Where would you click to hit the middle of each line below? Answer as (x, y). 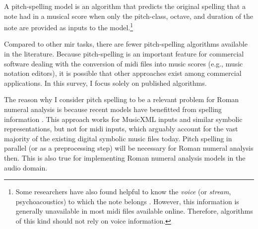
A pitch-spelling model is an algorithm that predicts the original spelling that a (125, 6)
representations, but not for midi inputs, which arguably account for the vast (121, 129)
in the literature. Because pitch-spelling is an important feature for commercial (124, 54)
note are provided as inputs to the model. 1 (69, 27)
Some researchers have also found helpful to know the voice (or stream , (123, 192)
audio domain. (26, 167)
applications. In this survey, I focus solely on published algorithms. (105, 83)
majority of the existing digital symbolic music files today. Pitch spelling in (118, 138)
